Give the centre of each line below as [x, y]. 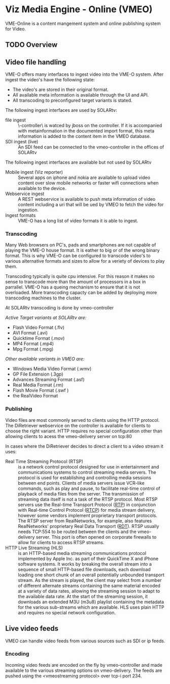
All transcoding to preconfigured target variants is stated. [73, 101]
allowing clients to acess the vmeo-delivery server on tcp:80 [69, 436]
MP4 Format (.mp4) [33, 344]
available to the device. [42, 189]
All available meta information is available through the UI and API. [81, 95]
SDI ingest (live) [22, 142]
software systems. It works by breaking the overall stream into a [85, 564]
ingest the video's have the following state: [50, 80]
